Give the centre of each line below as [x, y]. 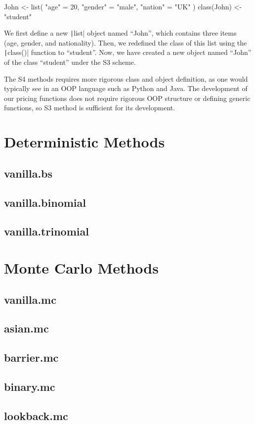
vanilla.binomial [45, 202]
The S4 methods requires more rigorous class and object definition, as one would [126, 78]
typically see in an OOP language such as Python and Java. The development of [126, 88]
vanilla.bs [28, 173]
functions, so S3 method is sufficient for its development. [90, 108]
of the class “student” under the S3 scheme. [70, 62]
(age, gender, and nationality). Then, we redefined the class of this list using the [126, 42]
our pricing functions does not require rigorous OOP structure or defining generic [127, 98]
